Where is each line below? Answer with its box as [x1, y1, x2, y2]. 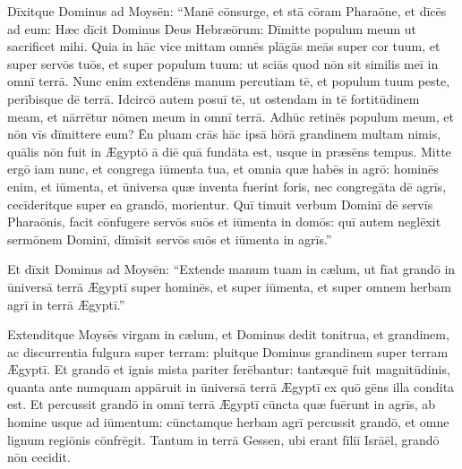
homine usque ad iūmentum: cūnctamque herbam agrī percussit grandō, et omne [7, 413, 449, 431]
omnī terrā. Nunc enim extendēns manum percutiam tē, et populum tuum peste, [7, 72, 450, 90]
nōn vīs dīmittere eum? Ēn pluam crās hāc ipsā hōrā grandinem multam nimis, [7, 124, 441, 143]
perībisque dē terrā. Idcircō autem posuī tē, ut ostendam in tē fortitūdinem [7, 89, 420, 107]
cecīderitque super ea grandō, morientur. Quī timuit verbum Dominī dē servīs [7, 194, 433, 213]
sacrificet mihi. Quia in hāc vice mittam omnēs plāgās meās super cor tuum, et [7, 37, 441, 55]
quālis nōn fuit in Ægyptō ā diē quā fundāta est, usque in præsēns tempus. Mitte [7, 141, 451, 160]
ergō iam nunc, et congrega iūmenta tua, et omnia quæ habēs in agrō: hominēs [7, 159, 439, 178]
